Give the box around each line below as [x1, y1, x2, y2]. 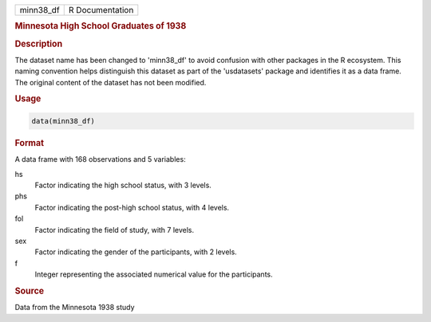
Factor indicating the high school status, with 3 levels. [34, 180, 212, 190]
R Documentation [68, 5, 134, 15]
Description [14, 38, 63, 49]
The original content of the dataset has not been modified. [14, 77, 207, 87]
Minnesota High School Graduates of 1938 [14, 21, 187, 32]
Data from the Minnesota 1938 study [14, 303, 135, 312]
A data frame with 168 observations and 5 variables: [14, 155, 187, 164]
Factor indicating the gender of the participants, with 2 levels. [34, 247, 237, 257]
